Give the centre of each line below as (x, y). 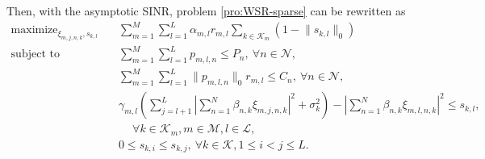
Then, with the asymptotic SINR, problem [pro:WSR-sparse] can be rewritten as (206, 10)
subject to (35, 54)
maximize (34, 30)
